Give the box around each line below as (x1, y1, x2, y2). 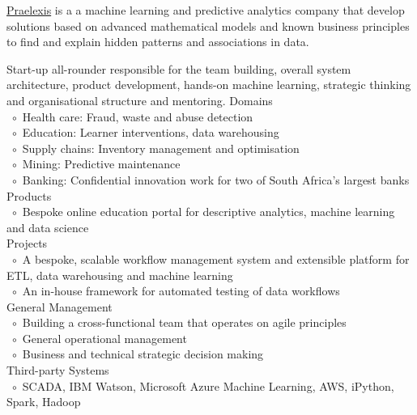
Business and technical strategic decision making (22, 345, 264, 362)
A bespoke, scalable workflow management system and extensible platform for (22, 250, 410, 267)
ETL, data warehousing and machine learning (6, 266, 233, 283)
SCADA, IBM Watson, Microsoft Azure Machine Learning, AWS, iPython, (22, 377, 394, 394)
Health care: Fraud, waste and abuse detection (22, 108, 253, 125)
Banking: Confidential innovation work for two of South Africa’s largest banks (22, 171, 410, 188)
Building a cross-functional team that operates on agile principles (22, 314, 347, 331)
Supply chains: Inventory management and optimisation (22, 139, 300, 156)
